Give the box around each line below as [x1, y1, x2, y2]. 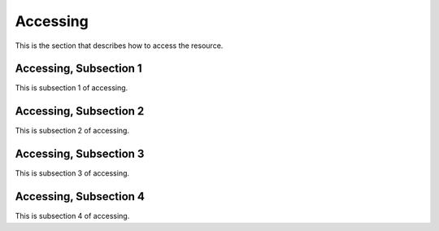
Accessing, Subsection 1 [15, 62, 142, 76]
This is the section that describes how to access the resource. [15, 41, 224, 50]
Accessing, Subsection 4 [15, 190, 146, 203]
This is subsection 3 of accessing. [15, 168, 130, 178]
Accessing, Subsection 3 [15, 147, 145, 161]
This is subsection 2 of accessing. [15, 126, 130, 136]
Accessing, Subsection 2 [15, 104, 145, 118]
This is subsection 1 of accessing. [15, 83, 128, 93]
